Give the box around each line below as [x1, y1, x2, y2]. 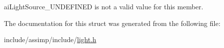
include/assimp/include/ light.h [4, 34, 96, 45]
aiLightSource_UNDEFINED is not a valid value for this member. [4, 1, 203, 11]
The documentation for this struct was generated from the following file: [4, 18, 221, 28]
